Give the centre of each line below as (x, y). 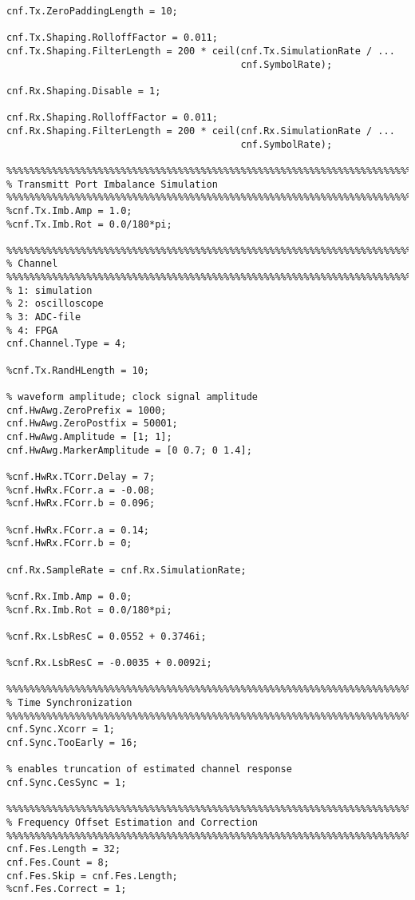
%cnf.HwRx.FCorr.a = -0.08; (81, 490)
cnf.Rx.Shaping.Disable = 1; (84, 91)
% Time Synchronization (69, 703)
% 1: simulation (49, 290)
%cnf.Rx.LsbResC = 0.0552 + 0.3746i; (107, 636)
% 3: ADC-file (44, 317)
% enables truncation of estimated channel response (149, 769)
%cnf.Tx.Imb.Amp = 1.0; (69, 210)
